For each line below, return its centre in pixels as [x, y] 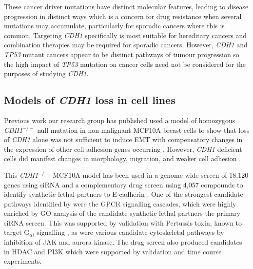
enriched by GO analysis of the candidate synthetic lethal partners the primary [122, 213]
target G [17, 232]
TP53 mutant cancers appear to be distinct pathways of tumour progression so [122, 54]
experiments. [23, 261]
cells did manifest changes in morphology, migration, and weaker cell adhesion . [123, 158]
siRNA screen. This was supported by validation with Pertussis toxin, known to [123, 222]
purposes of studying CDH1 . [46, 73]
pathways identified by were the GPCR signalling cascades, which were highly [120, 203]
